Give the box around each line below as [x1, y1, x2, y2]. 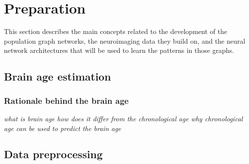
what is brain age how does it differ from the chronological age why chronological [4, 113, 243, 123]
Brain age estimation [4, 69, 111, 84]
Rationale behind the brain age [4, 94, 129, 106]
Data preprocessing [4, 147, 103, 162]
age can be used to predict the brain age [4, 123, 121, 133]
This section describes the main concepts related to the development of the [4, 26, 227, 36]
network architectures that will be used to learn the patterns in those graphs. [4, 45, 234, 55]
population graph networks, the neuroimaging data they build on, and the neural [4, 35, 246, 46]
